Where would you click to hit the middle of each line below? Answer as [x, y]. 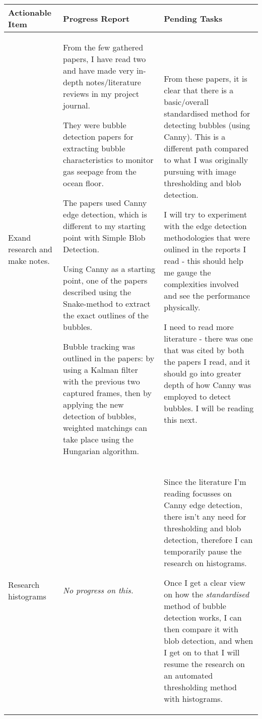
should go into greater [203, 373]
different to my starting [104, 226]
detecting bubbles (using [207, 125]
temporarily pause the [203, 551]
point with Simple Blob [104, 237]
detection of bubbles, [100, 416]
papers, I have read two [105, 59]
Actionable [30, 12]
